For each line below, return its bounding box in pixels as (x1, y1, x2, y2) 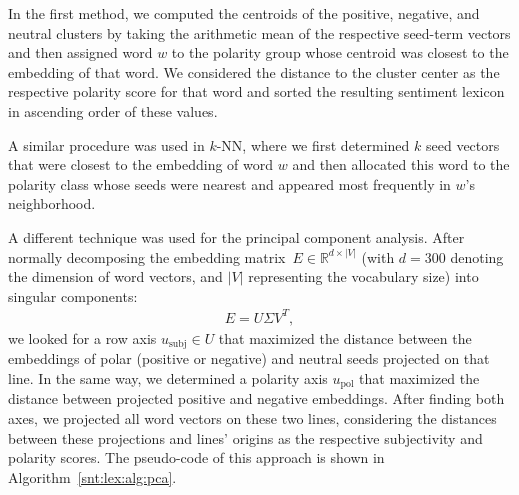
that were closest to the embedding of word (8, 154, 274, 175)
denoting (450, 246, 504, 267)
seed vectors (425, 134, 500, 155)
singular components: (8, 285, 138, 306)
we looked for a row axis (8, 327, 157, 348)
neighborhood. (8, 193, 96, 214)
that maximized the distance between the (218, 327, 472, 348)
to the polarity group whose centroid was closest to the (171, 42, 509, 63)
